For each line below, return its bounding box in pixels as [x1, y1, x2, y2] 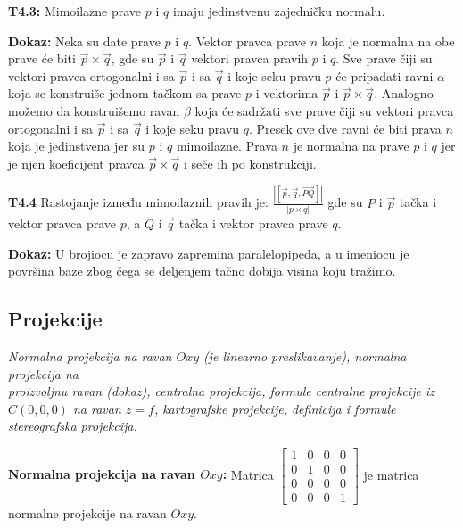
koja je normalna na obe [321, 31, 455, 50]
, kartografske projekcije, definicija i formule [153, 399, 396, 417]
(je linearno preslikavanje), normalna [203, 346, 407, 365]
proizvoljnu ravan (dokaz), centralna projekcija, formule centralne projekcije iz [8, 382, 434, 400]
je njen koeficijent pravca [8, 153, 145, 172]
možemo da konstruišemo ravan [8, 101, 180, 120]
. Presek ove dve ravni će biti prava [248, 119, 442, 137]
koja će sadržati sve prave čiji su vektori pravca [194, 101, 454, 120]
